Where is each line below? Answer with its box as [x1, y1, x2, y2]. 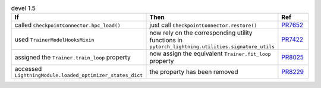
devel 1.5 [11, 4, 36, 12]
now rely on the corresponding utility [149, 29, 253, 37]
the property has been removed [149, 67, 238, 76]
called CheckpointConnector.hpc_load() [14, 21, 121, 29]
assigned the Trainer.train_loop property [14, 54, 131, 62]
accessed [14, 65, 42, 73]
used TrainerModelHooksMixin [14, 35, 95, 43]
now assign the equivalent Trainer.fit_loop [149, 49, 271, 58]
